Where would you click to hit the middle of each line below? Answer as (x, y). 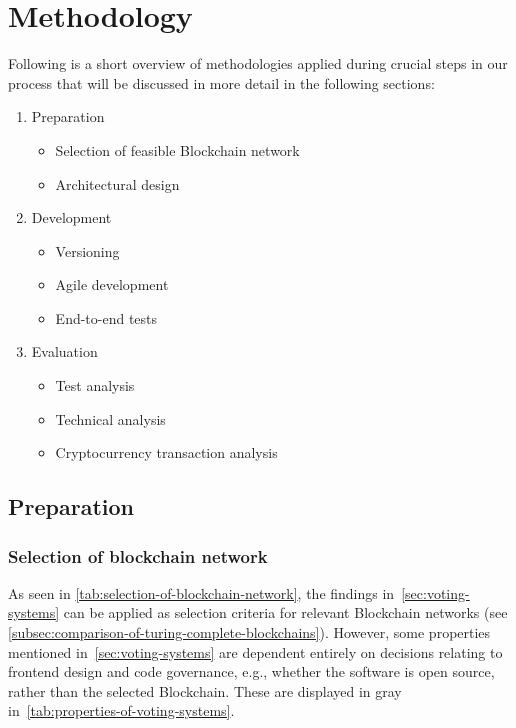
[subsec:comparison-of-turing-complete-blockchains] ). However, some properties (249, 632)
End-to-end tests (106, 317)
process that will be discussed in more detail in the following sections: (221, 82)
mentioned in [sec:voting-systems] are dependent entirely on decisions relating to (255, 651)
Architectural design (117, 183)
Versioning (87, 250)
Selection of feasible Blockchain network (177, 149)
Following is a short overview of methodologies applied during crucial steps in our (258, 63)
